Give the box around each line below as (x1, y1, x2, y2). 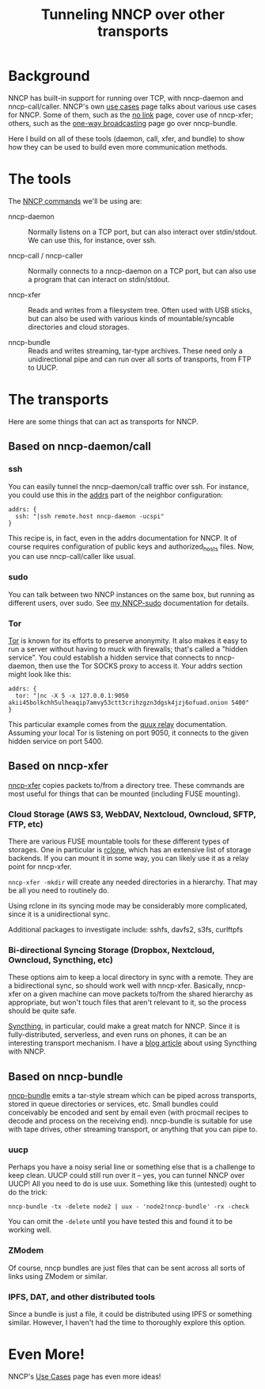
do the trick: (8, 1188, 47, 1197)
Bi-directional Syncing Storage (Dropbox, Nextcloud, (8, 944, 215, 955)
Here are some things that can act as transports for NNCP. (8, 416, 199, 426)
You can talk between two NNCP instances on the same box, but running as (8, 589, 256, 599)
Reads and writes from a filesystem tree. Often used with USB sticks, (28, 305, 252, 315)
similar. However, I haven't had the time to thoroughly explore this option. (8, 1318, 247, 1327)
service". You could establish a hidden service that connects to (8, 652, 214, 662)
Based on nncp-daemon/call (8, 440, 152, 453)
